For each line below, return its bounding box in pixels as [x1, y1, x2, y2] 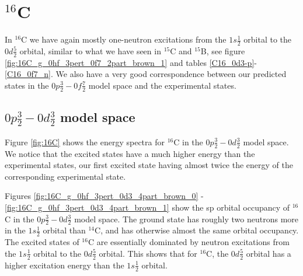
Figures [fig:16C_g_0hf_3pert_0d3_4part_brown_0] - [5, 190, 204, 202]
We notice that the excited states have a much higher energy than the [5, 147, 255, 159]
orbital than [43, 224, 86, 236]
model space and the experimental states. [88, 79, 236, 91]
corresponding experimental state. [5, 170, 126, 182]
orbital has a [246, 247, 291, 259]
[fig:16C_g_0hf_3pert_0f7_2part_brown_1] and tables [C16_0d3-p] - [5, 56, 257, 68]
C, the [206, 247, 229, 259]
